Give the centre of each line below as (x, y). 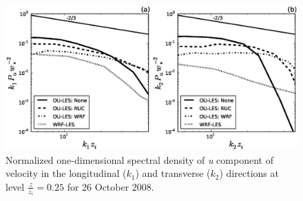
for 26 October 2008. (111, 186)
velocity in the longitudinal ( (66, 173)
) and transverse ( (173, 173)
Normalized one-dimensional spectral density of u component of (139, 159)
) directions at (249, 173)
